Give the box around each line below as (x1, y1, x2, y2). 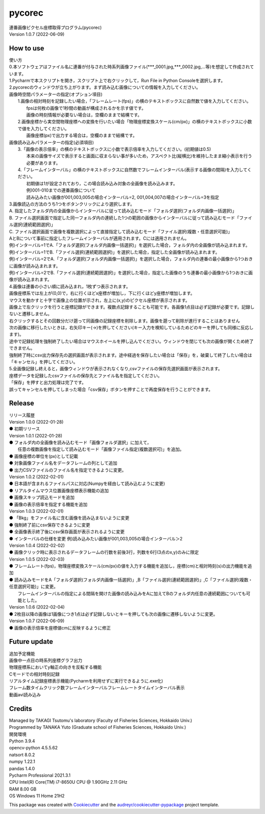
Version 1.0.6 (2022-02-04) (9, 604, 65, 610)
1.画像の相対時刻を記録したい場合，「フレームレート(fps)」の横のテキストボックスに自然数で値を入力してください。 (18, 98, 251, 104)
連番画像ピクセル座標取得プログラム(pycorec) (9, 25, 102, 30)
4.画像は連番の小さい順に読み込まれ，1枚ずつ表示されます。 (9, 283, 131, 289)
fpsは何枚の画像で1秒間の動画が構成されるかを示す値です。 (26, 105, 146, 111)
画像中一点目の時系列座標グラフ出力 (9, 657, 82, 663)
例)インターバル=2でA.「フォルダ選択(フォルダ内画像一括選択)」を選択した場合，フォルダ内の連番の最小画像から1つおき (9, 256, 253, 262)
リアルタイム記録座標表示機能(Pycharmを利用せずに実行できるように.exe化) (9, 678, 163, 684)
